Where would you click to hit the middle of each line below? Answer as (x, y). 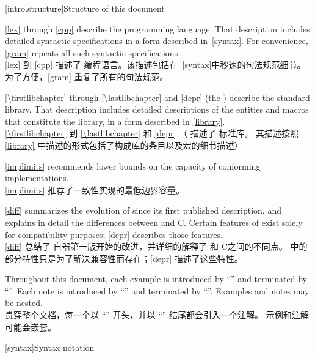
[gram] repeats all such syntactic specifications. (93, 52)
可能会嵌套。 (31, 326)
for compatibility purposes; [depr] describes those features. (114, 234)
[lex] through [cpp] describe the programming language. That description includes (157, 28)
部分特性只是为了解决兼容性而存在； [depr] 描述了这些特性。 (124, 258)
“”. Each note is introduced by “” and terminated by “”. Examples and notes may (157, 290)
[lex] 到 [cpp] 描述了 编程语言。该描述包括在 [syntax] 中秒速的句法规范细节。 (155, 65)
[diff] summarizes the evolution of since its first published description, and (143, 210)
